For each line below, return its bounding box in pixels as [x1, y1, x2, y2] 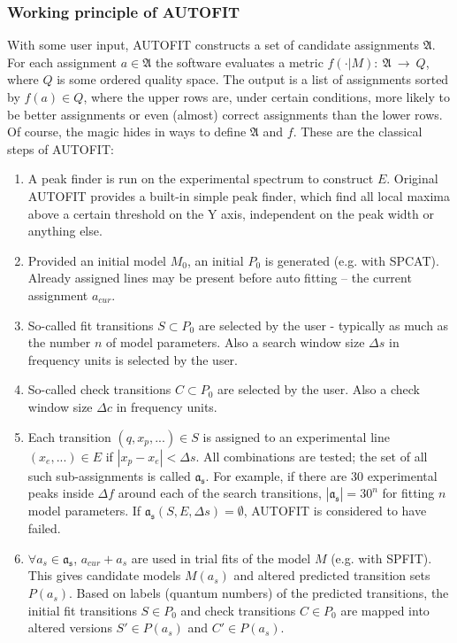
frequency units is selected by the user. [27, 350, 238, 368]
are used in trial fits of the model [131, 548, 311, 567]
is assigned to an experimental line [202, 427, 390, 445]
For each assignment [7, 52, 118, 71]
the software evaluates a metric [155, 52, 324, 71]
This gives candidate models [27, 566, 181, 585]
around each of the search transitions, [118, 484, 322, 502]
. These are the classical [293, 122, 423, 141]
